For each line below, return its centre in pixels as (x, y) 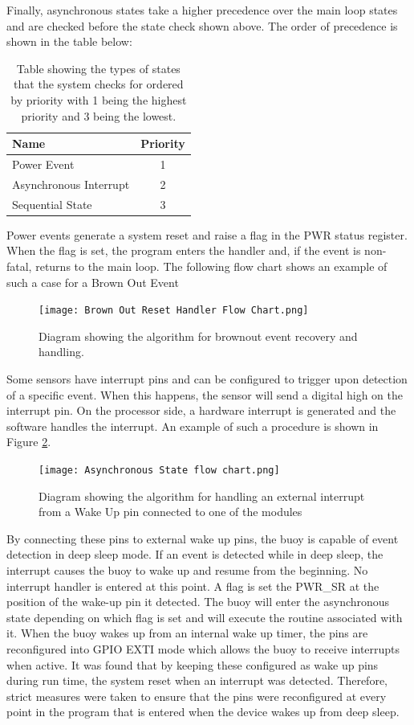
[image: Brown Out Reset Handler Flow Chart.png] (174, 311)
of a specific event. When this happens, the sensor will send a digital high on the (205, 394)
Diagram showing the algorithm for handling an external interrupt (202, 496)
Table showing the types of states (98, 68)
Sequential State (52, 204)
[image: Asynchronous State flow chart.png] (159, 470)
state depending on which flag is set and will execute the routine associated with (205, 617)
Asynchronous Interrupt (71, 184)
